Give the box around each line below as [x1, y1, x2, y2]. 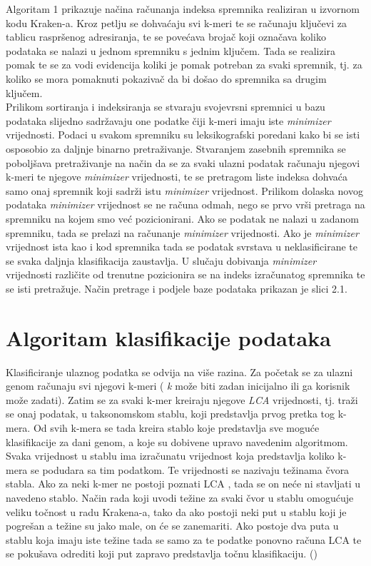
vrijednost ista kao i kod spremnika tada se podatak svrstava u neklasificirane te [6, 239, 358, 254]
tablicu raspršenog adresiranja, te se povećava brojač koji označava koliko [6, 29, 326, 44]
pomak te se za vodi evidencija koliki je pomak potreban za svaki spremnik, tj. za [6, 57, 362, 72]
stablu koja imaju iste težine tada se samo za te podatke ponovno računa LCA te [6, 532, 362, 547]
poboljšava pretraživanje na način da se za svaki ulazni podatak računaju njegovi [6, 155, 360, 170]
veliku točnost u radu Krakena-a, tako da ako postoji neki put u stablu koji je [6, 504, 347, 519]
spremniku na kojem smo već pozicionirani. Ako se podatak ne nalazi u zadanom [6, 211, 359, 226]
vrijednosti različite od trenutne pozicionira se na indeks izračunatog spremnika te [6, 267, 365, 282]
